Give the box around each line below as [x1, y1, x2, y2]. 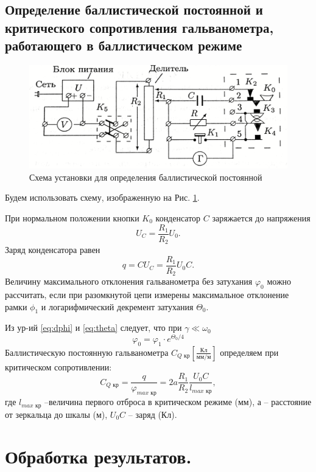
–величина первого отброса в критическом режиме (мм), [44, 395, 255, 408]
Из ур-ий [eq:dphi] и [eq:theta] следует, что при [5, 321, 182, 334]
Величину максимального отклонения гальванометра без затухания [5, 275, 253, 288]
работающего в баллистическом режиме [5, 36, 242, 55]
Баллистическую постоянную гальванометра [5, 345, 169, 358]
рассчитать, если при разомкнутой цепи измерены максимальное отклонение [5, 288, 289, 300]
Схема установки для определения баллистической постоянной [29, 170, 262, 183]
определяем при [220, 345, 279, 358]
